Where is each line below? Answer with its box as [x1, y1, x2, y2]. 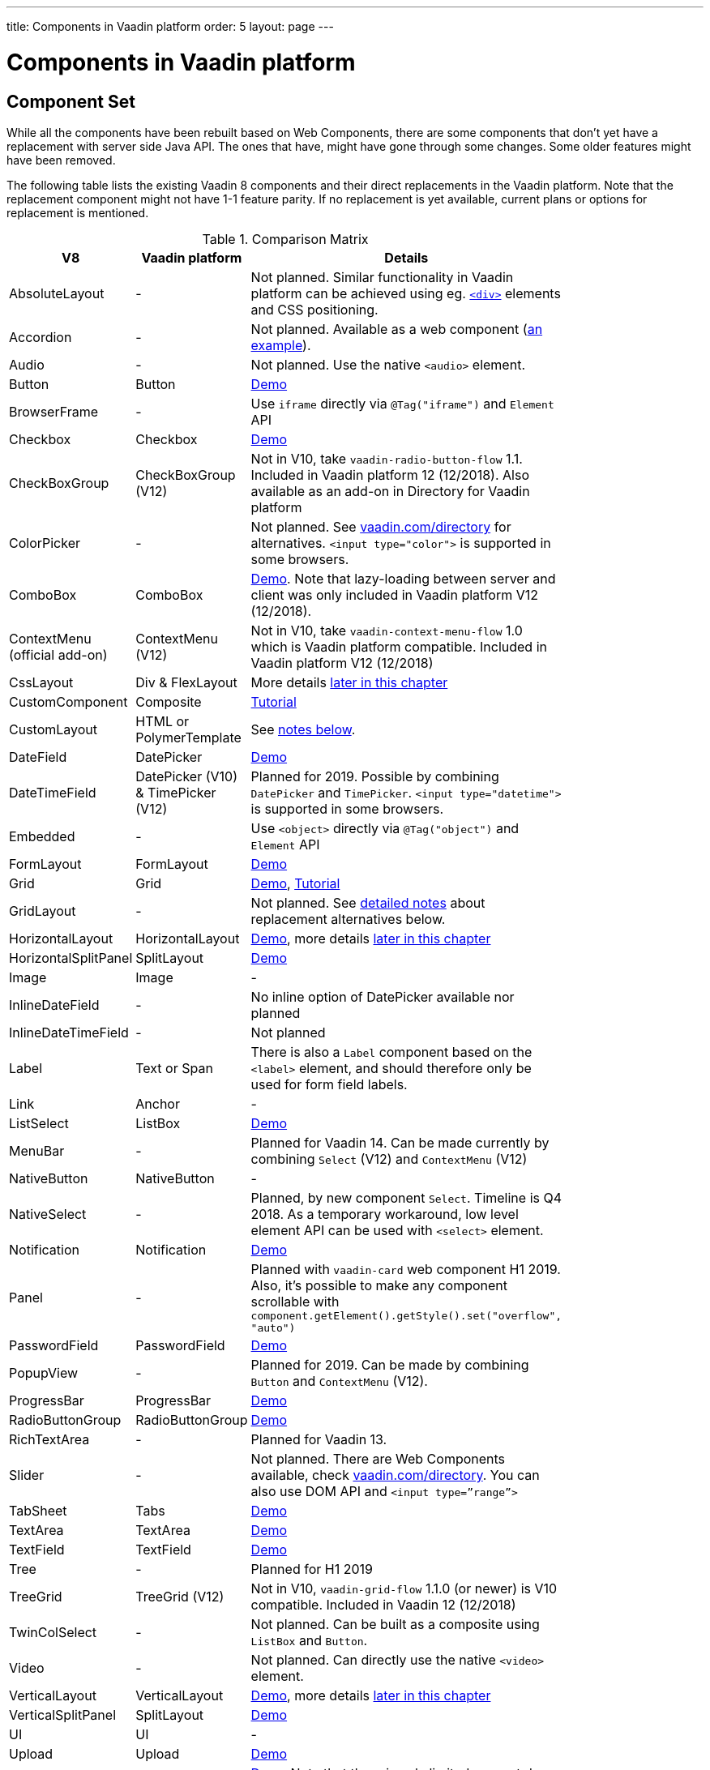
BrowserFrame [9, 403, 98, 420]
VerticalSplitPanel [9, 1706, 116, 1723]
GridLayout [9, 902, 76, 919]
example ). [250, 336, 311, 353]
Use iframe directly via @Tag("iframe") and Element [250, 395, 554, 412]
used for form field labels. [250, 1075, 408, 1092]
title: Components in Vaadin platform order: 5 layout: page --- [6, 19, 334, 33]
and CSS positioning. [250, 301, 379, 318]
